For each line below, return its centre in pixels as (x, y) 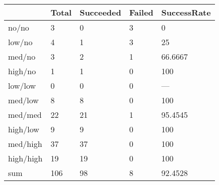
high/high (25, 158)
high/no (22, 71)
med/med (25, 115)
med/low (23, 100)
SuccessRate (186, 12)
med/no (22, 56)
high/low (24, 129)
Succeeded (100, 12)
